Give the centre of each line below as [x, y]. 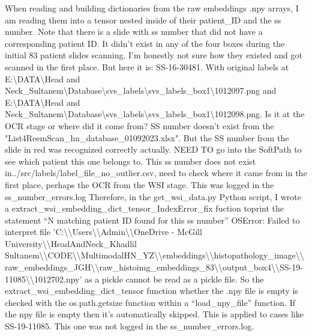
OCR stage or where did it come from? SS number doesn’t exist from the [139, 125]
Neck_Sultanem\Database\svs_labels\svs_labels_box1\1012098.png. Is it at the [155, 114]
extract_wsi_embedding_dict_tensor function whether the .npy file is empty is [151, 291]
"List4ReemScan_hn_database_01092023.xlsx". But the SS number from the [147, 137]
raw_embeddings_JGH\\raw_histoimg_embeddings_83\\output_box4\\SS [147, 267]
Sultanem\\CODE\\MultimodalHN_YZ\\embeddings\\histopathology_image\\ [154, 255]
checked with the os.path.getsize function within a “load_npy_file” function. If [150, 302]
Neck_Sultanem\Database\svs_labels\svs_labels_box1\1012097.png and [141, 90]
